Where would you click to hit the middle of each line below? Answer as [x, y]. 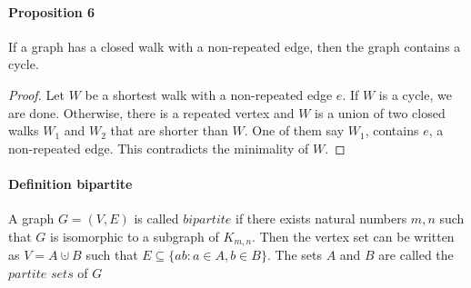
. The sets [294, 255]
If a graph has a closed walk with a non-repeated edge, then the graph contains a [235, 46]
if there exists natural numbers [321, 218]
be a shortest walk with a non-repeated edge [209, 94]
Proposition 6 [52, 11]
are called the [416, 255]
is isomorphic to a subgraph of [135, 236]
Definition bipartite [70, 183]
